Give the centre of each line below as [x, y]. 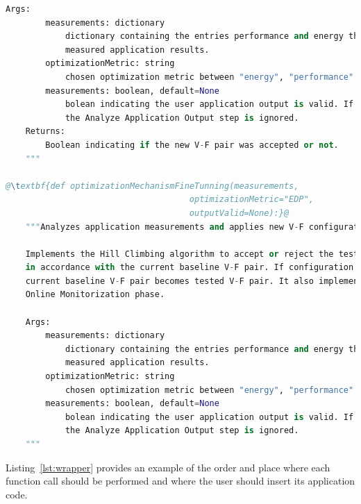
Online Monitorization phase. [95, 295]
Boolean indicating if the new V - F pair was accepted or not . [192, 145]
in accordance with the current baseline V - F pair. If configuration [190, 268]
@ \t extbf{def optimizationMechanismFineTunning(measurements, [152, 186]
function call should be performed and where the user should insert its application [180, 481]
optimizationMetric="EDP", [251, 200]
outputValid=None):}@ [239, 213]
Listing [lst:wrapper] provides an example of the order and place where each [168, 467]
